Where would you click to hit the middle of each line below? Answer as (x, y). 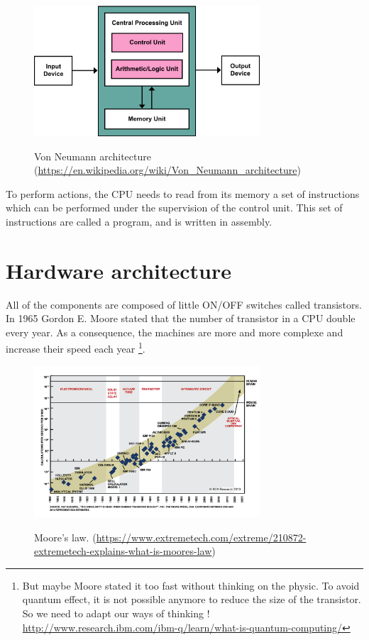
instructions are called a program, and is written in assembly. (139, 221)
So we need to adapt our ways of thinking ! (116, 613)
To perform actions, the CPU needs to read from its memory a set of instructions (183, 193)
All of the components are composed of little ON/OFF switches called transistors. (184, 304)
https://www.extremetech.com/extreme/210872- (201, 537)
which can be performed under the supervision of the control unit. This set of (174, 208)
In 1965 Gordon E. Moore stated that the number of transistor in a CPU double (181, 318)
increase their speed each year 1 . (76, 348)
